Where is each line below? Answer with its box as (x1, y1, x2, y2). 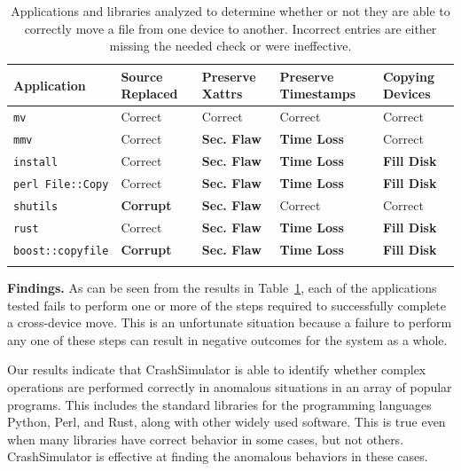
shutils (13, 200, 59, 213)
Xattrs (201, 84, 243, 103)
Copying (382, 67, 435, 85)
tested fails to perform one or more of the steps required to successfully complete (7, 295, 446, 314)
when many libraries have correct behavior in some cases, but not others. (7, 429, 404, 448)
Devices (382, 84, 431, 103)
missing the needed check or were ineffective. (109, 36, 352, 55)
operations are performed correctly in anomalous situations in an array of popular (7, 378, 452, 396)
